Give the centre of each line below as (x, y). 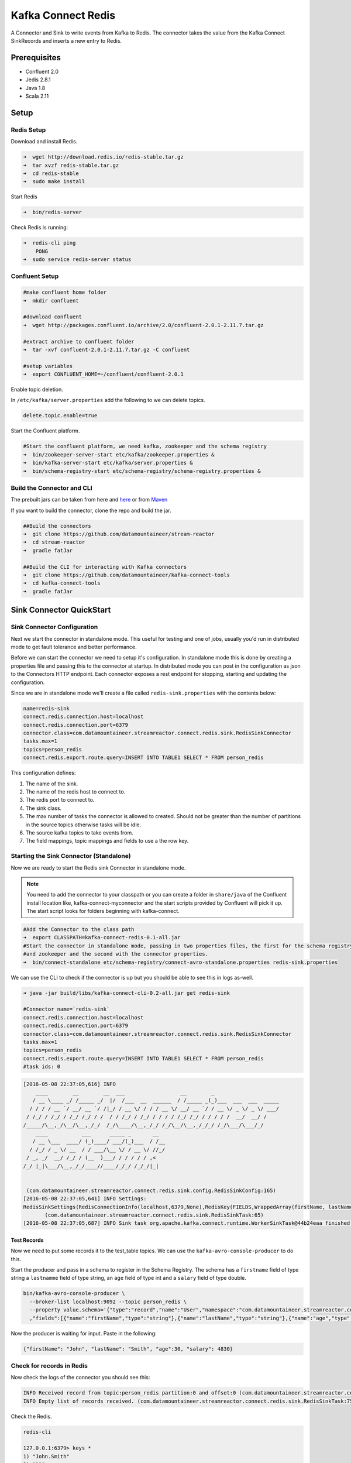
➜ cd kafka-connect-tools (62, 583)
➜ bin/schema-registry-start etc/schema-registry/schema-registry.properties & (142, 471)
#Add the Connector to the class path (79, 930)
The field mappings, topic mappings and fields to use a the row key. (107, 841)
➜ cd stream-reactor (54, 542)
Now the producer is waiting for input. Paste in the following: (84, 1333)
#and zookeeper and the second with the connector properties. (116, 954)
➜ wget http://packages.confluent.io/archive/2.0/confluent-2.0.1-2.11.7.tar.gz (144, 325)
